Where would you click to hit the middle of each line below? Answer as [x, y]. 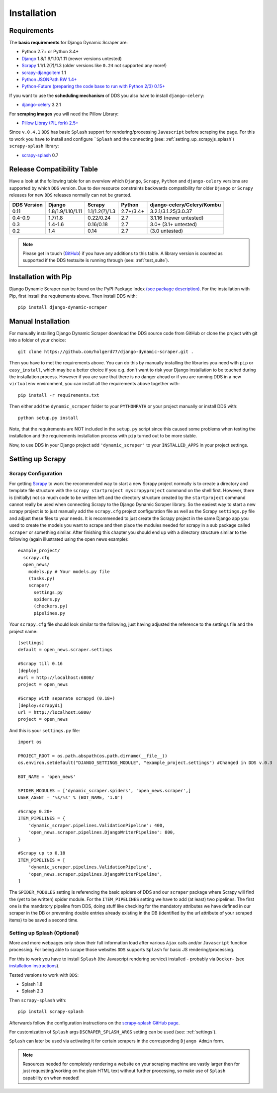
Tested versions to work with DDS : [44, 975]
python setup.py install [48, 418]
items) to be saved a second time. [44, 920]
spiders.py [47, 599]
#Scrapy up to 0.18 [42, 853]
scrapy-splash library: [34, 146]
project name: [23, 631]
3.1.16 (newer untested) [177, 218]
